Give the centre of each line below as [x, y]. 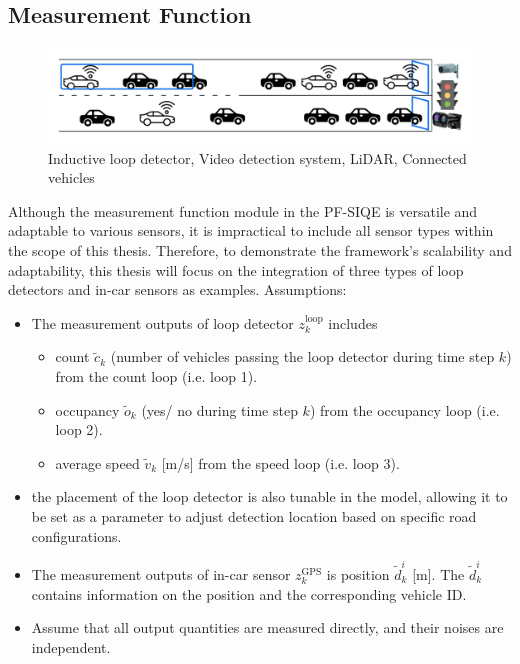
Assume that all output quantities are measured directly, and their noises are [267, 627]
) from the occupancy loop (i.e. [404, 409]
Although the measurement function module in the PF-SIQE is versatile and [243, 210]
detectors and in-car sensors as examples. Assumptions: [177, 289]
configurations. [76, 535]
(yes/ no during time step [219, 409]
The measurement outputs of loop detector [162, 322]
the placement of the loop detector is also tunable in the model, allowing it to [269, 496]
